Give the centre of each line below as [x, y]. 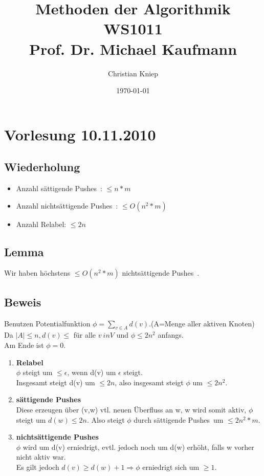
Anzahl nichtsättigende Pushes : [67, 205]
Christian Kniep [133, 73]
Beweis [23, 302]
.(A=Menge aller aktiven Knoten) [202, 323]
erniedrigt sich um [171, 467]
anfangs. [171, 335]
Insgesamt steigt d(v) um [56, 382]
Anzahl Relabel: [41, 224]
